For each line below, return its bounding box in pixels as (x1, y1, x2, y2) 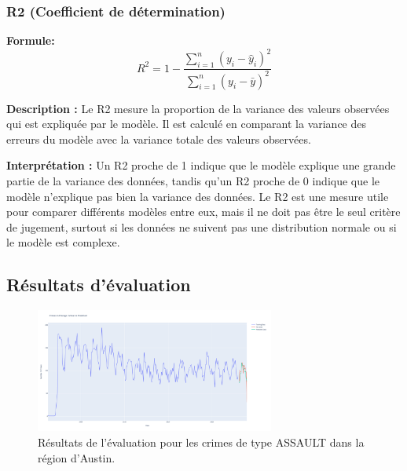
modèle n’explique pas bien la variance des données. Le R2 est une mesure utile (6, 188, 389, 204)
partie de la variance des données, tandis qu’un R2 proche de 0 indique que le (6, 173, 379, 189)
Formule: (6, 32, 55, 49)
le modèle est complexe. (6, 234, 120, 250)
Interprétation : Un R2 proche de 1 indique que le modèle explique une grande (6, 157, 396, 173)
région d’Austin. (38, 449, 115, 466)
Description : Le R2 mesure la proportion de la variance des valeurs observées (6, 100, 390, 116)
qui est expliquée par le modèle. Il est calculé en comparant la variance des (6, 115, 367, 132)
